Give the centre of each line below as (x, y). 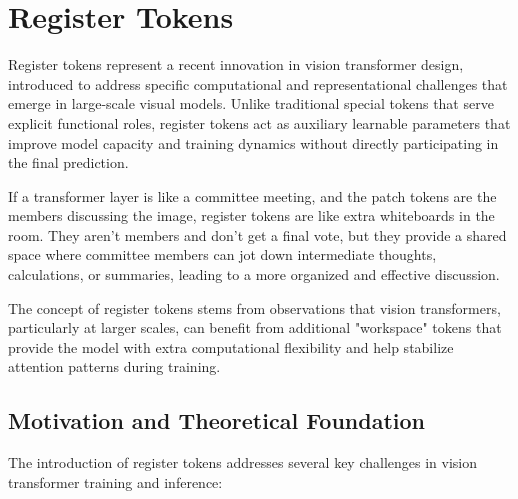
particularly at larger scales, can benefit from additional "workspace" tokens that (255, 327)
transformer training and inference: (115, 481)
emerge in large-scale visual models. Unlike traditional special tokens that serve (251, 103)
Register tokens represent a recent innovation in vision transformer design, (236, 64)
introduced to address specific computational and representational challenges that (258, 83)
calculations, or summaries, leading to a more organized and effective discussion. (254, 274)
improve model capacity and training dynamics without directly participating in (253, 142)
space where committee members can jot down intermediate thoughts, (222, 254)
